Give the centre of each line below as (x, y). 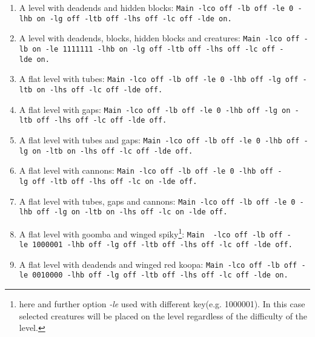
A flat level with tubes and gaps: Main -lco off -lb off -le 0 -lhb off (159, 139)
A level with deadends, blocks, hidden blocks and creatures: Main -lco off (159, 38)
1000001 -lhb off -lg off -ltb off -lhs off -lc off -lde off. (162, 245)
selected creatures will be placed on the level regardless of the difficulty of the (163, 315)
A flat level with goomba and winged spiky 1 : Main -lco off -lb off (151, 233)
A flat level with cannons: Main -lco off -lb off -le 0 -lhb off (146, 170)
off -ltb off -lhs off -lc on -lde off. (115, 181)
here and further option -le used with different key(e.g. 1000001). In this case (162, 304)
